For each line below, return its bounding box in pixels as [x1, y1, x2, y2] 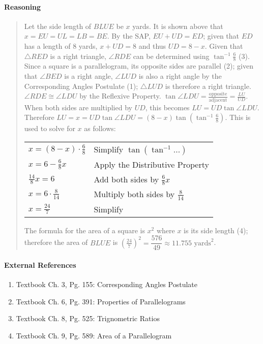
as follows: [84, 123, 116, 134]
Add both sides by [94, 173, 159, 185]
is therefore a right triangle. [165, 80, 251, 91]
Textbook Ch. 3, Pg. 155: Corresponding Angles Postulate [16, 279, 197, 290]
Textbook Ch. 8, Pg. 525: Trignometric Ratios [16, 313, 160, 324]
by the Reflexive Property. [79, 90, 161, 101]
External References [4, 259, 76, 270]
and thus [138, 40, 166, 51]
